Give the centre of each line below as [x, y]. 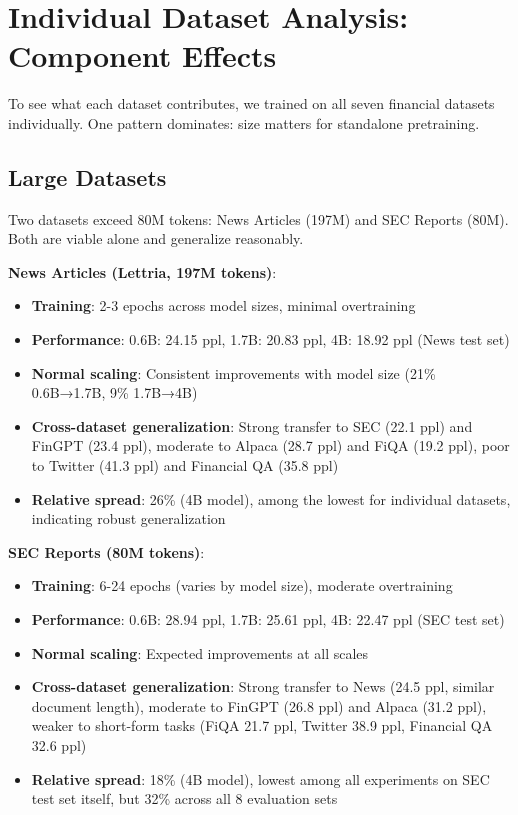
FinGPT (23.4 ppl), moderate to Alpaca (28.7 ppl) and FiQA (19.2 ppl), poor [270, 445]
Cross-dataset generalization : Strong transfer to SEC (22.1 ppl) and [252, 425]
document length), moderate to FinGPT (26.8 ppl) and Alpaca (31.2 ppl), [259, 705]
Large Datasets [87, 176]
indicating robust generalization [128, 518]
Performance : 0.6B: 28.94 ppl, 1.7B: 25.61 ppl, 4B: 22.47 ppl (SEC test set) [268, 619]
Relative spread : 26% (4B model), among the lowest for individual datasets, [271, 498]
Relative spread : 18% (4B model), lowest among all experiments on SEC [260, 778]
